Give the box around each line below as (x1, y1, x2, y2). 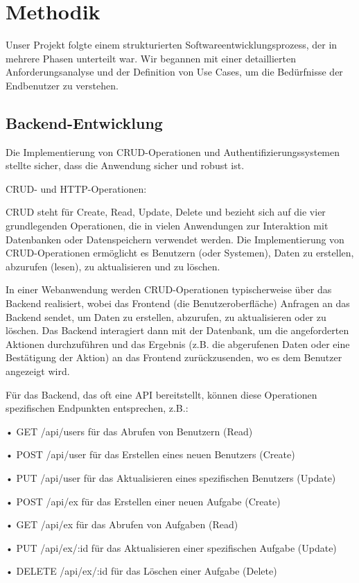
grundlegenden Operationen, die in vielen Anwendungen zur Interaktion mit (6, 218, 329, 233)
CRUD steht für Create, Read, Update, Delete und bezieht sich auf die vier (6, 205, 326, 219)
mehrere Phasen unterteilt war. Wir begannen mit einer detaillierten (6, 51, 297, 65)
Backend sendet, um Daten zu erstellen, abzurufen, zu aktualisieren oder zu (6, 309, 326, 324)
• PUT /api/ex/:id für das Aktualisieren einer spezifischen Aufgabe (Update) (6, 540, 337, 555)
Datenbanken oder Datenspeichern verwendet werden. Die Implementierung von (6, 232, 344, 246)
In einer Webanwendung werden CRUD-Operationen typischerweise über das (6, 282, 332, 297)
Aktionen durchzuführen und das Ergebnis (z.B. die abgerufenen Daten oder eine (6, 336, 350, 351)
